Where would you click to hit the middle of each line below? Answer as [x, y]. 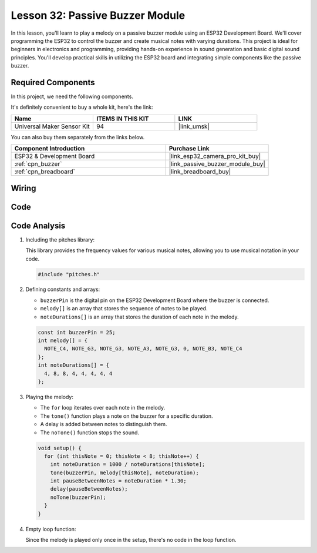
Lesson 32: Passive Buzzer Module [98, 15]
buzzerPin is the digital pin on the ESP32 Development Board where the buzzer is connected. [155, 300]
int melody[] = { [63, 341]
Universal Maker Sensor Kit [52, 126]
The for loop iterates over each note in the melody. [103, 408]
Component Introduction [50, 149]
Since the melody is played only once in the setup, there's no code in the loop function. [131, 540]
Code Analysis [38, 225]
